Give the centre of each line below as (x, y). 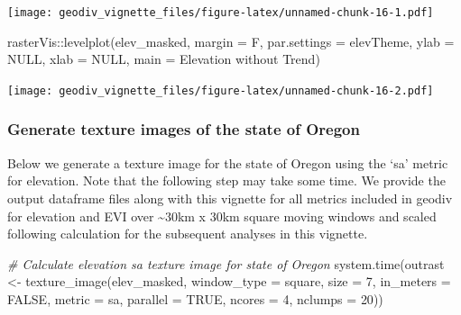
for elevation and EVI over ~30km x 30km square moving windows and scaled (222, 216)
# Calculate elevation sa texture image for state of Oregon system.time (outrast (226, 263)
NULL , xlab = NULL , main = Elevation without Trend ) (164, 59)
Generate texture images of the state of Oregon (184, 129)
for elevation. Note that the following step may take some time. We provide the (226, 180)
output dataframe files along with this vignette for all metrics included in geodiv (230, 198)
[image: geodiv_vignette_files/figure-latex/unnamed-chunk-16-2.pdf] (221, 90)
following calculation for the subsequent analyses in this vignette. (188, 234)
